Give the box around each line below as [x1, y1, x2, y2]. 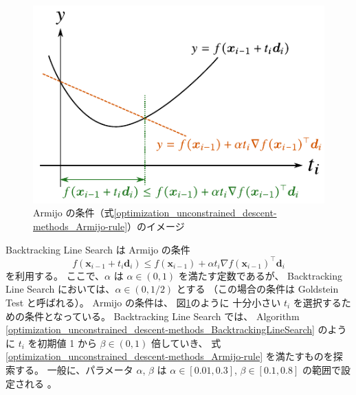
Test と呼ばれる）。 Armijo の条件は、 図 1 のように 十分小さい [5, 295, 281, 309]
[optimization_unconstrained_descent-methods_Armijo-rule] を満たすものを [5, 349, 333, 363]
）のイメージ [127, 219, 185, 234]
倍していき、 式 [151, 335, 221, 350]
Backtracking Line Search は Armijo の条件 [5, 242, 190, 256]
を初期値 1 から [27, 335, 97, 350]
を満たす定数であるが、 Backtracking [178, 268, 343, 282]
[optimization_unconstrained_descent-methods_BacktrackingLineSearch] [5, 322, 315, 337]
